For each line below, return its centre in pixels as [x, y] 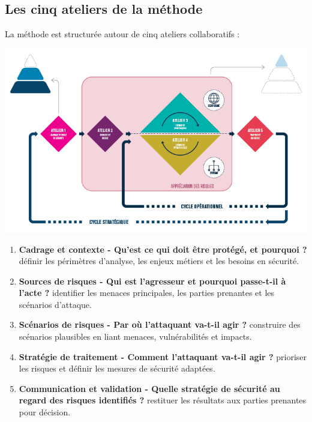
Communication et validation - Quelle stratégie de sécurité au [149, 388]
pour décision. [45, 412]
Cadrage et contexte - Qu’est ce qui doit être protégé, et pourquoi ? [163, 249]
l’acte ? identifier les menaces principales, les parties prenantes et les [147, 293]
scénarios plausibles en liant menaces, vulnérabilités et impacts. [135, 336]
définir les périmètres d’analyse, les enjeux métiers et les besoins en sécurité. [159, 261]
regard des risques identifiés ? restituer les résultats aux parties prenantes [163, 400]
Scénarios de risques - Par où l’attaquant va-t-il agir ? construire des [160, 324]
